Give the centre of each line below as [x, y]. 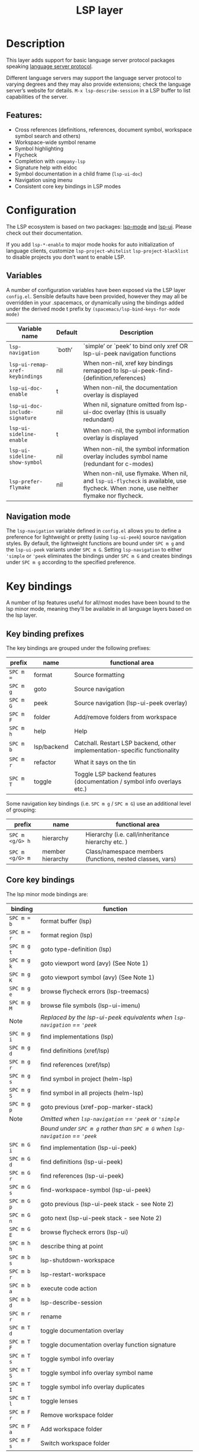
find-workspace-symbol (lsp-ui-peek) [96, 1190]
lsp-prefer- [26, 481]
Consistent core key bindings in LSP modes [68, 186]
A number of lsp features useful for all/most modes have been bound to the [98, 602]
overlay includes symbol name [126, 456]
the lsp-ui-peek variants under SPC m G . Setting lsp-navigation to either [94, 550]
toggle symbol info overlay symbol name [97, 1373]
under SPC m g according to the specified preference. [71, 562]
